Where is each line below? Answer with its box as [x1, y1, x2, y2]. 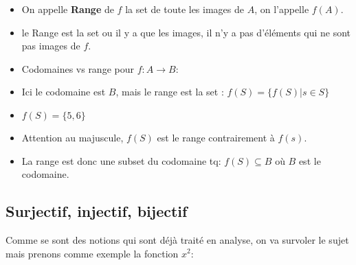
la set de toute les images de [125, 2, 244, 16]
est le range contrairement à [157, 130, 275, 144]
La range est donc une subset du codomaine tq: [21, 153, 221, 168]
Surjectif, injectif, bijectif [5, 200, 188, 222]
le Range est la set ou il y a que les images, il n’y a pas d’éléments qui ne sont [21, 25, 351, 39]
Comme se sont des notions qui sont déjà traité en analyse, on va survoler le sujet [5, 232, 349, 246]
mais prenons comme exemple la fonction [5, 246, 179, 260]
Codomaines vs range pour [21, 61, 134, 76]
